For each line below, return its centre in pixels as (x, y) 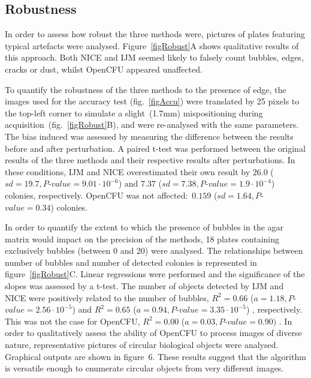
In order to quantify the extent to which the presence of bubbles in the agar (144, 227)
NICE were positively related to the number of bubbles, (107, 297)
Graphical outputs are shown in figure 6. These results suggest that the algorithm (155, 356)
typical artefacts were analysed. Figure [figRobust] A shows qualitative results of (152, 45)
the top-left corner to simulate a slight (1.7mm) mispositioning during (134, 112)
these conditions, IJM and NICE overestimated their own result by (128, 171)
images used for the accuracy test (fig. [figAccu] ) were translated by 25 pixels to (152, 101)
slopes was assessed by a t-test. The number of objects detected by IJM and (144, 286)
